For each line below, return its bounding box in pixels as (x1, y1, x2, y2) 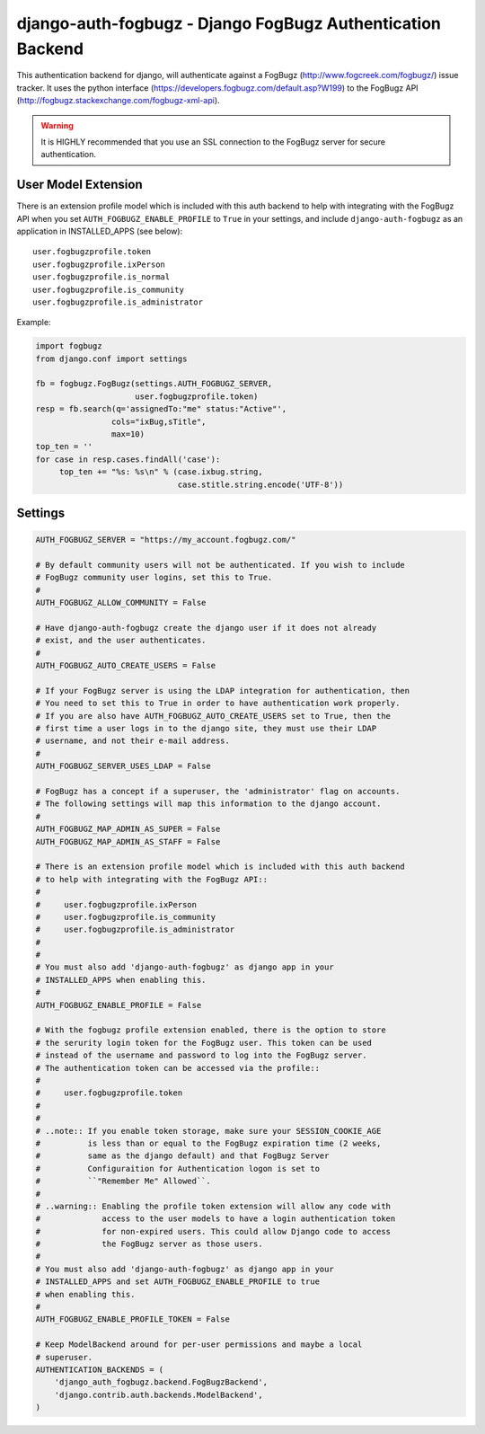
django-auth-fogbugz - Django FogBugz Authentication (16, 13, 442, 33)
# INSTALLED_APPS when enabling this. (35, 975, 207, 985)
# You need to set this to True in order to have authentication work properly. (35, 698, 401, 709)
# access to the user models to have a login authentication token (35, 1214, 396, 1224)
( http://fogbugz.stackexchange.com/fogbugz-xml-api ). (16, 95, 220, 106)
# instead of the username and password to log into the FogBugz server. (35, 1050, 367, 1060)
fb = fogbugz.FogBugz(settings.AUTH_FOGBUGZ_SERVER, (35, 378, 273, 389)
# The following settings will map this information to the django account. (35, 799, 382, 809)
